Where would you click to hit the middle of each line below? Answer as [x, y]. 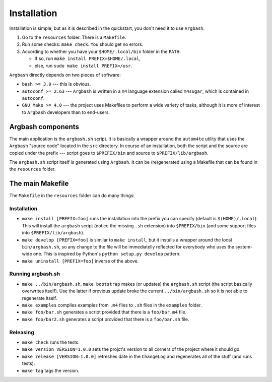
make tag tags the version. [51, 370]
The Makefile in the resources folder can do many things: [72, 196]
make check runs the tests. [51, 342]
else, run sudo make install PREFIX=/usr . [83, 66]
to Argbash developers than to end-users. [66, 112]
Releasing [22, 332]
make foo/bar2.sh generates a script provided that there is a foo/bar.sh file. [106, 319]
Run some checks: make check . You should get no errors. [83, 44]
